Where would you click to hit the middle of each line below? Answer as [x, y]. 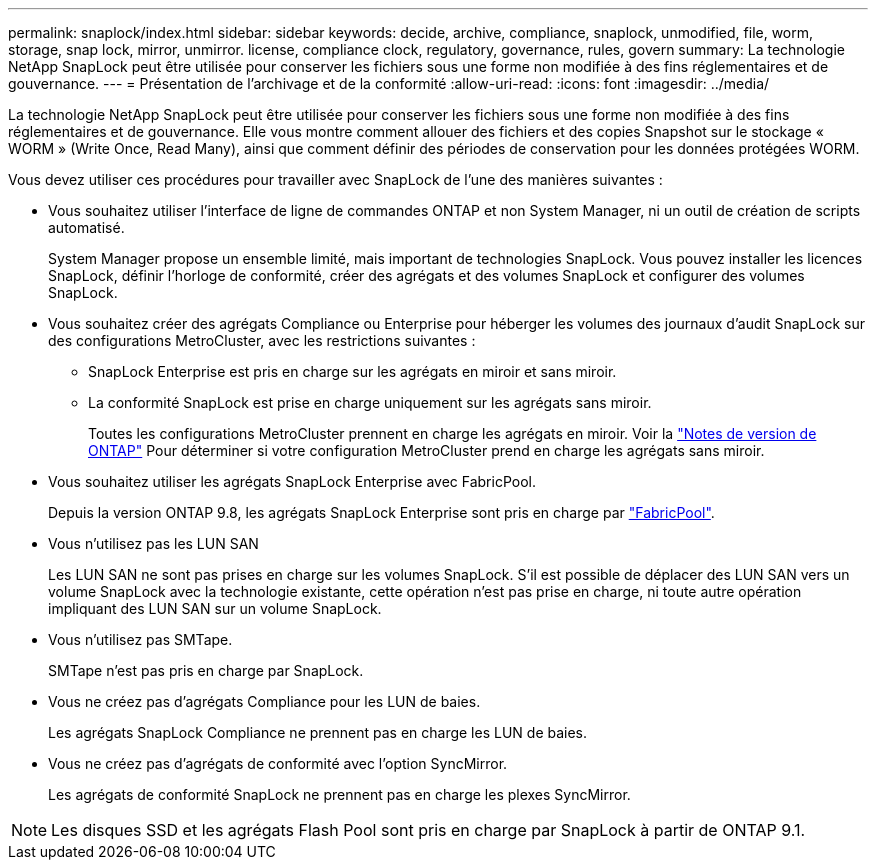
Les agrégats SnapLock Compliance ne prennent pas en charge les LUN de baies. [318, 732]
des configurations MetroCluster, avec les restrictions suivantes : [262, 340]
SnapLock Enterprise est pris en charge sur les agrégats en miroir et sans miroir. [352, 371]
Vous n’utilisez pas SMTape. [140, 639]
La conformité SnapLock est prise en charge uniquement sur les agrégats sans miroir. [370, 402]
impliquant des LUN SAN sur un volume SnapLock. [215, 608]
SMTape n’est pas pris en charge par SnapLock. [206, 670]
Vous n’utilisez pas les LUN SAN [153, 543]
